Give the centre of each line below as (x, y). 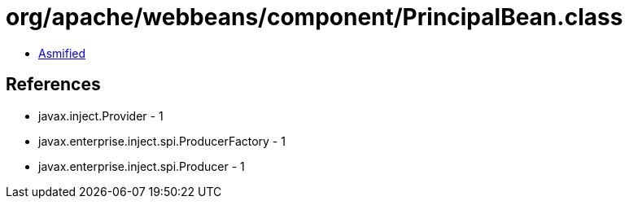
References (53, 85)
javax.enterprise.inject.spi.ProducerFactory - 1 (162, 141)
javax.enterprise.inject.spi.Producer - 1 (142, 166)
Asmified (62, 53)
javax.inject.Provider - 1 (101, 116)
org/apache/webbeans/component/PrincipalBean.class (314, 17)
